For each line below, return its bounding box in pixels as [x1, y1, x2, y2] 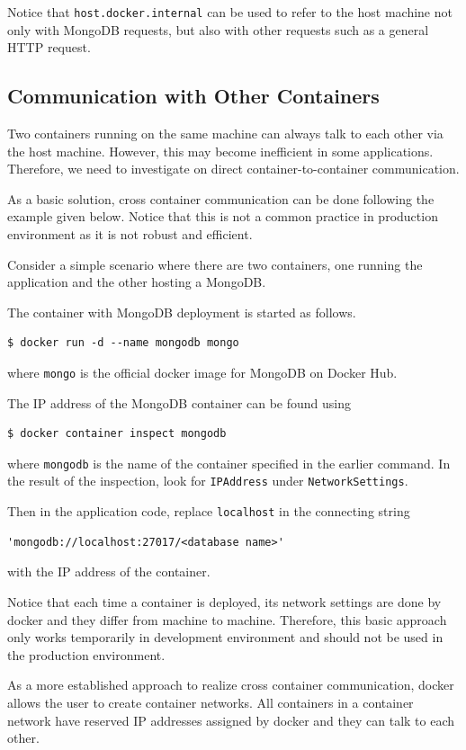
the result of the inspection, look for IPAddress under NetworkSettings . [7, 471, 408, 490]
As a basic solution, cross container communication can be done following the [7, 189, 435, 208]
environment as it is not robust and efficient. [7, 225, 253, 244]
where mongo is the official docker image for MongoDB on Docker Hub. [7, 362, 398, 381]
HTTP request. [7, 38, 91, 57]
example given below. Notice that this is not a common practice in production [7, 207, 438, 226]
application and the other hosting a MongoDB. [7, 272, 266, 291]
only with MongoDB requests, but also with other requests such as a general [7, 20, 429, 39]
